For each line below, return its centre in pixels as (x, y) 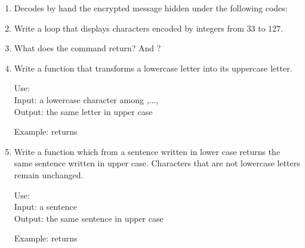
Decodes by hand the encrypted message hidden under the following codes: (151, 8)
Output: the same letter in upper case (83, 111)
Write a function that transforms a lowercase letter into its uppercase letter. (153, 68)
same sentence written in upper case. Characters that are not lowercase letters (157, 163)
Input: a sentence (45, 207)
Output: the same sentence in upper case (89, 218)
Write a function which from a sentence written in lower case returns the (147, 151)
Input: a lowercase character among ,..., (86, 99)
